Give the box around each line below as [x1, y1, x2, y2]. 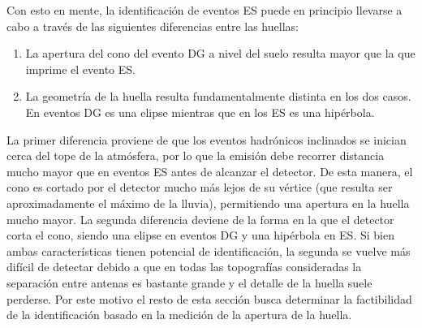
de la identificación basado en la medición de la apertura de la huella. [6, 306, 352, 323]
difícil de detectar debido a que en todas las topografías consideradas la [6, 258, 362, 275]
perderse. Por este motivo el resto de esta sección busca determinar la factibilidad [6, 290, 412, 307]
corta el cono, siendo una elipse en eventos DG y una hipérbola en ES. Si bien [6, 227, 394, 244]
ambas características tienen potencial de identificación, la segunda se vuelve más [6, 242, 411, 259]
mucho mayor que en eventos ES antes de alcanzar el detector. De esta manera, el [6, 162, 413, 179]
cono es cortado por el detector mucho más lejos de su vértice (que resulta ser [6, 179, 393, 196]
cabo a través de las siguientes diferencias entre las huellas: [6, 17, 299, 34]
